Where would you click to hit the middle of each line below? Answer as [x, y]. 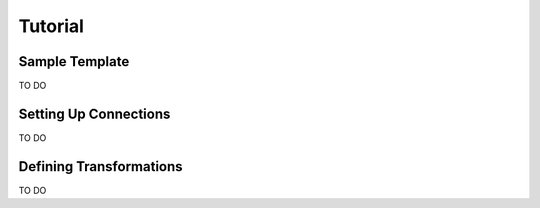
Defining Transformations [101, 166]
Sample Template [74, 61]
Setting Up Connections [94, 113]
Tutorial [51, 26]
